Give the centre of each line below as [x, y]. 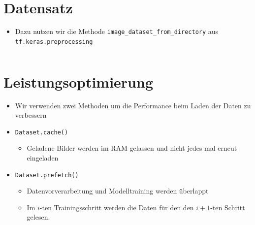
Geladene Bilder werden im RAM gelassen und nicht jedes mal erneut [132, 148]
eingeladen [43, 158]
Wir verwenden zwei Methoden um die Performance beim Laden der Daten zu [133, 105]
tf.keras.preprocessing [54, 42]
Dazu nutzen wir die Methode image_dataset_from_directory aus [117, 31]
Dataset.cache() [42, 132]
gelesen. [38, 217]
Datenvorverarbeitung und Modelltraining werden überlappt [118, 191]
